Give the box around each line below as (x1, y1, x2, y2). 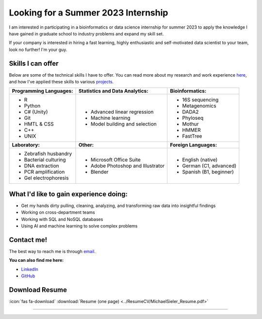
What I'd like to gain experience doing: (9, 190, 128, 198)
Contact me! (9, 236, 48, 244)
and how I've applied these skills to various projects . (9, 79, 114, 85)
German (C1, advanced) (182, 162, 237, 169)
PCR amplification (24, 169, 65, 175)
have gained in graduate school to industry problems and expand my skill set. (9, 31, 164, 36)
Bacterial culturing (24, 157, 66, 163)
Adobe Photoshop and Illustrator (90, 162, 165, 169)
